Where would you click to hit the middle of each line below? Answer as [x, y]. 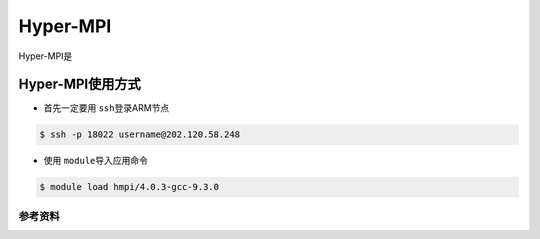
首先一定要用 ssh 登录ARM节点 [106, 108]
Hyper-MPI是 [45, 56]
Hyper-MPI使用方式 [79, 84]
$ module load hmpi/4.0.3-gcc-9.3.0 [129, 187]
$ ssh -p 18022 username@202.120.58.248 [139, 134]
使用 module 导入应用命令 [96, 161]
